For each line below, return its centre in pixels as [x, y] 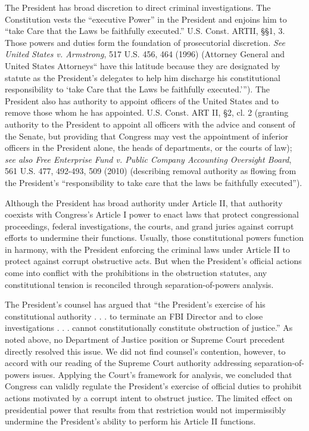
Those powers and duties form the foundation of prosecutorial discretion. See [145, 42]
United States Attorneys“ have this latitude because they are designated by [143, 65]
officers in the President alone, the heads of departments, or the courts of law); [149, 148]
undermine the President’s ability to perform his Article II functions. [130, 421]
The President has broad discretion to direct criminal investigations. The [138, 7]
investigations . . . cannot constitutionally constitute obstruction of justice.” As [149, 328]
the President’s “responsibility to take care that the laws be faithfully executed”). [154, 182]
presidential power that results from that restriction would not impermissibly [146, 409]
